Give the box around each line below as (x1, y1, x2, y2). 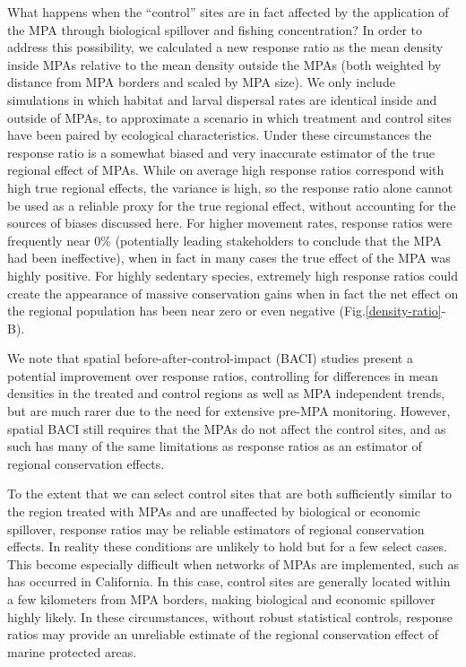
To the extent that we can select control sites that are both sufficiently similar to (7, 484, 452, 503)
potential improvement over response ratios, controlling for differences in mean (7, 366, 438, 385)
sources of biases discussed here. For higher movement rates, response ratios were (7, 213, 453, 232)
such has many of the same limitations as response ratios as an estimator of (7, 437, 422, 455)
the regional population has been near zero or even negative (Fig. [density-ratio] (7, 301, 442, 320)
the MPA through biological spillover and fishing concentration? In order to (7, 20, 422, 39)
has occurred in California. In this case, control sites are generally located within (7, 572, 451, 591)
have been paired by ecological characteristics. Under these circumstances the (7, 126, 432, 144)
